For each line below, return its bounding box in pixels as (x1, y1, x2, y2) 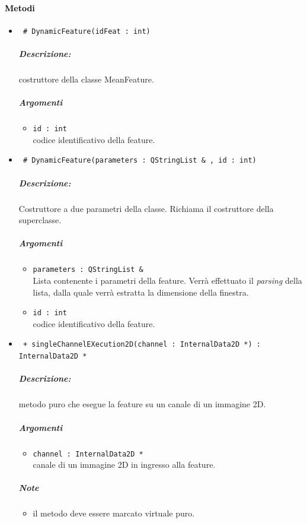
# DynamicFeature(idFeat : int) (23, 27, 151, 36)
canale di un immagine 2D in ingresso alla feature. (33, 458, 216, 471)
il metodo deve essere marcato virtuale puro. (33, 507, 195, 519)
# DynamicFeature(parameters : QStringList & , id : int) (23, 156, 257, 165)
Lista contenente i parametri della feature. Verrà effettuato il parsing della (33, 274, 302, 287)
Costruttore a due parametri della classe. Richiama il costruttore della (18, 202, 274, 214)
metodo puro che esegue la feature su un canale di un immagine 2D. (18, 398, 266, 410)
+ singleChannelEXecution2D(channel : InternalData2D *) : (23, 340, 261, 349)
